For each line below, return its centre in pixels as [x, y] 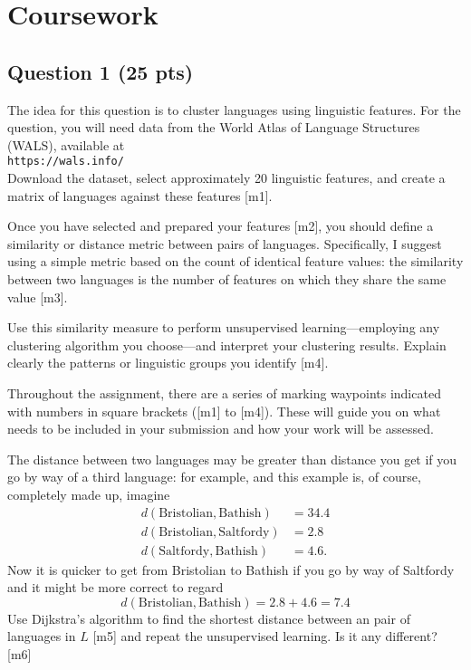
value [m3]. [38, 297]
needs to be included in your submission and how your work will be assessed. [221, 429]
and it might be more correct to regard [115, 587]
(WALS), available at [66, 144]
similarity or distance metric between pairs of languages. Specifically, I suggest [225, 243]
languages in [42, 636]
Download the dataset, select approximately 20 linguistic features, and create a [226, 178]
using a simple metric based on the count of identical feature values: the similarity [235, 261]
